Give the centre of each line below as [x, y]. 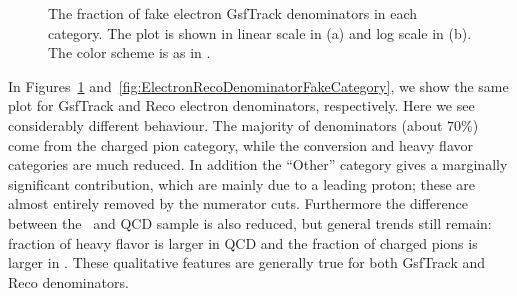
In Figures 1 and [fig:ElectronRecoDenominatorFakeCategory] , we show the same [258, 85]
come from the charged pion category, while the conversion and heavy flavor [240, 144]
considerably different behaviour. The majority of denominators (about [225, 124]
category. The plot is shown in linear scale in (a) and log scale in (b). [260, 32]
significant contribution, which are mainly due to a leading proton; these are [242, 183]
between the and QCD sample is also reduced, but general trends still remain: [250, 222]
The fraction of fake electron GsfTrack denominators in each [233, 13]
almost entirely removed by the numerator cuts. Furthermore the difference [238, 203]
